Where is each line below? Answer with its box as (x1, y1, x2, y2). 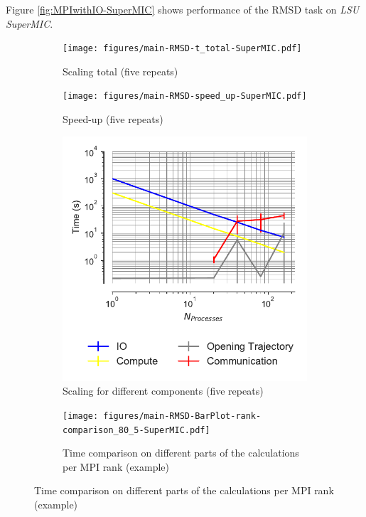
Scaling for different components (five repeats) (63, 383, 264, 398)
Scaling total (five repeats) (63, 63, 178, 78)
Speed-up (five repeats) (63, 112, 163, 127)
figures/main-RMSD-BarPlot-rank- (103, 410, 262, 421)
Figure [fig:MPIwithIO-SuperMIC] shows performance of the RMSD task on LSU (6, 2, 360, 16)
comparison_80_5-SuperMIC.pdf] (63, 425, 210, 435)
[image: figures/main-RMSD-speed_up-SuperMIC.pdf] (63, 91, 307, 102)
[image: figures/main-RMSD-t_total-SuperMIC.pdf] (63, 43, 302, 54)
